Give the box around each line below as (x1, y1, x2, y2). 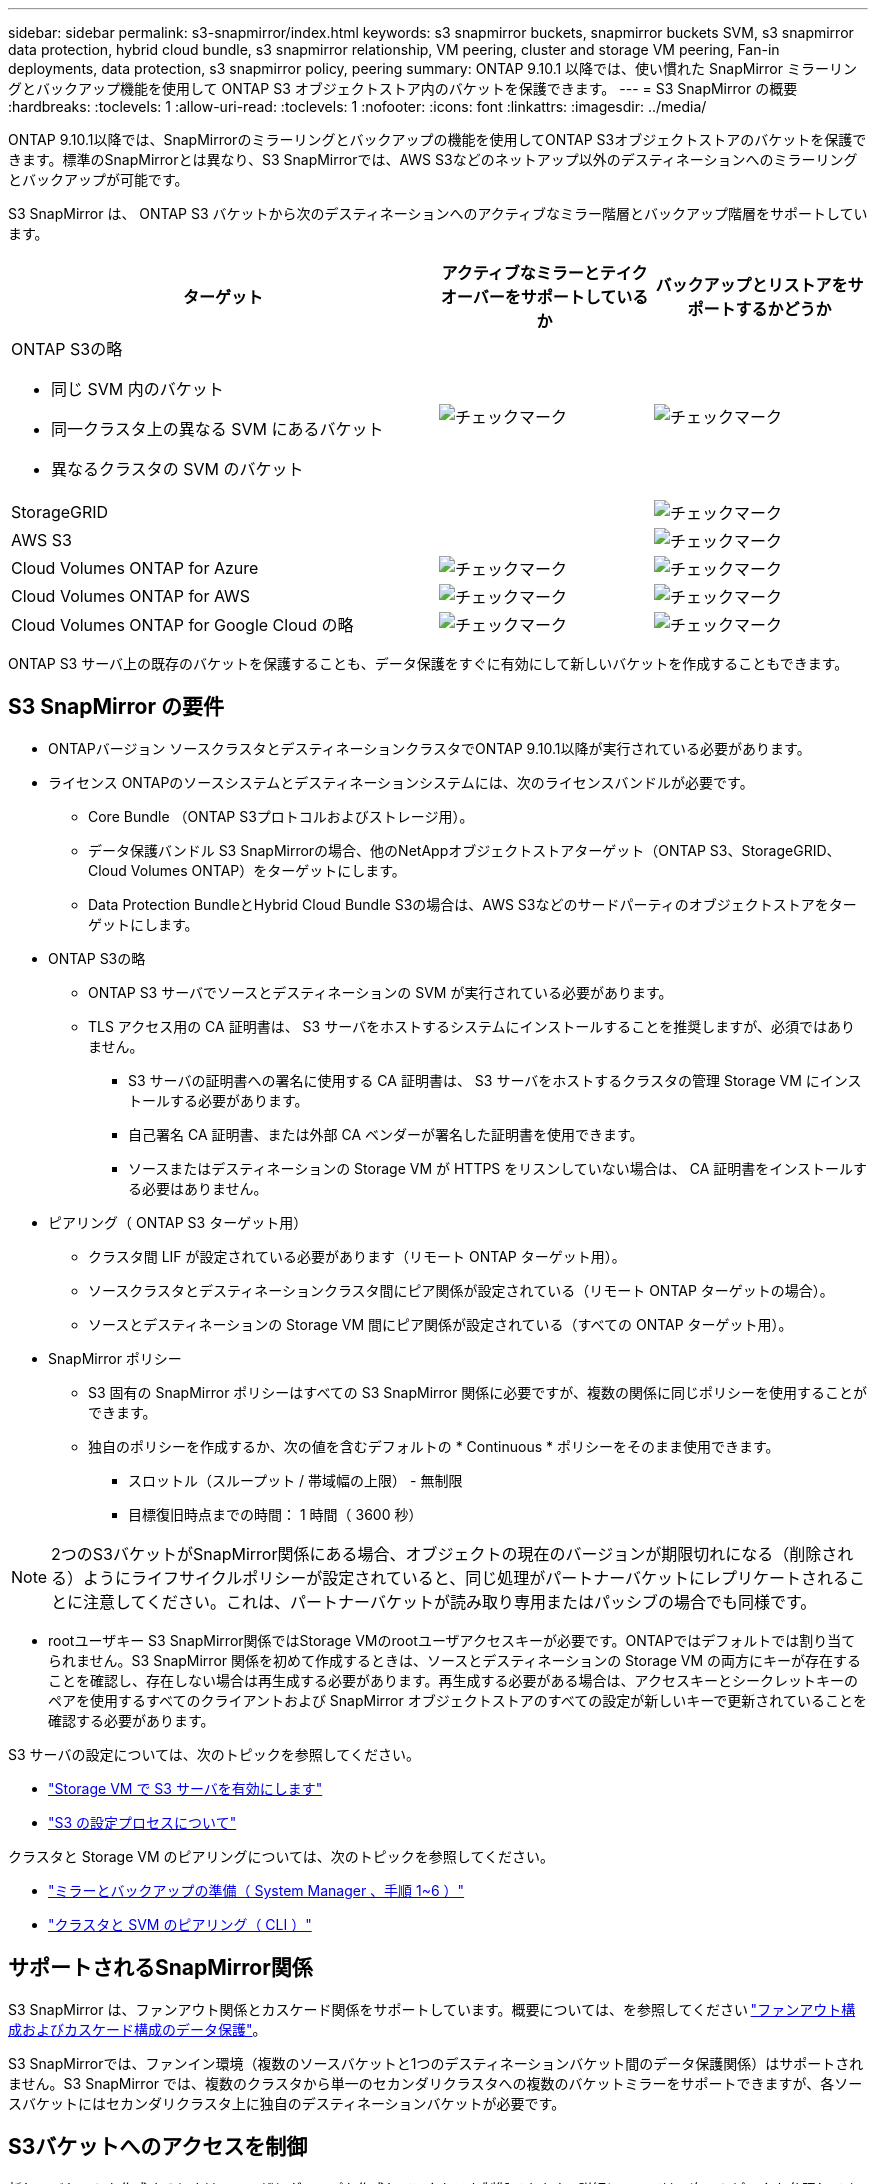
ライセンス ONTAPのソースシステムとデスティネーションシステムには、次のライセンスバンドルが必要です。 (48, 773, 754, 791)
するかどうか (735, 299, 832, 319)
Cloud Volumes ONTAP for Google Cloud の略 (11, 615, 354, 635)
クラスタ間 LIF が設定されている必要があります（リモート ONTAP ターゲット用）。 (88, 1247, 626, 1265)
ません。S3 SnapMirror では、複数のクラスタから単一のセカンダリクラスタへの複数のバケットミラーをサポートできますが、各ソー (8, 2074, 863, 2092)
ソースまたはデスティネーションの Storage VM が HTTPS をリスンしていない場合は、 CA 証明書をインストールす (128, 1159, 868, 1177)
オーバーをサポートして (440, 287, 617, 307)
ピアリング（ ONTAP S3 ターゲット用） (48, 1213, 308, 1231)
